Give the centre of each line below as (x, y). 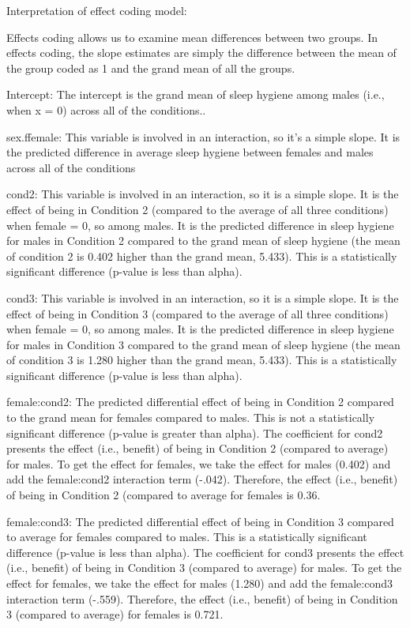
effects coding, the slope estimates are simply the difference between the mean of (201, 53)
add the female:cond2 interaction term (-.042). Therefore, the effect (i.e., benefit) (202, 479)
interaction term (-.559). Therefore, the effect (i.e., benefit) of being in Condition (202, 598)
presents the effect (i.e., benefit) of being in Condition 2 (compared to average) (197, 448)
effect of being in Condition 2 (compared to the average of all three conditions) (197, 209)
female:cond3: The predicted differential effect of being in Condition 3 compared (200, 521)
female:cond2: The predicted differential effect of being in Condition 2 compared (200, 402)
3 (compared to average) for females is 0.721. (115, 614)
